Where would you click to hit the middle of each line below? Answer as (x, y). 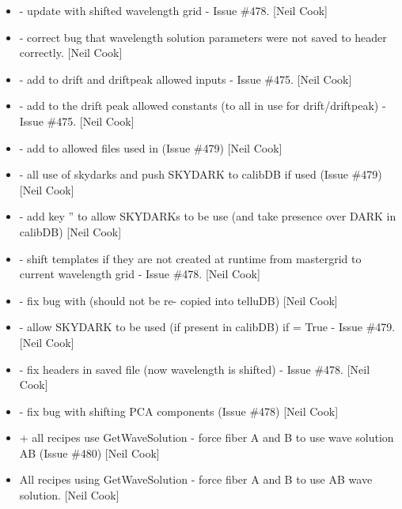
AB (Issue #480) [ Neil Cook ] (89, 452)
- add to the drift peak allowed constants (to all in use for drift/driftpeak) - (203, 106)
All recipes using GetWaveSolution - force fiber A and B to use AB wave (196, 479)
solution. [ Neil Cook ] (69, 495)
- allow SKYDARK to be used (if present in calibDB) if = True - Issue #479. (207, 327)
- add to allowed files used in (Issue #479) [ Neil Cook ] (151, 147)
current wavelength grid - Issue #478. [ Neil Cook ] (140, 274)
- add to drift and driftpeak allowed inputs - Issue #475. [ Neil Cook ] (186, 79)
